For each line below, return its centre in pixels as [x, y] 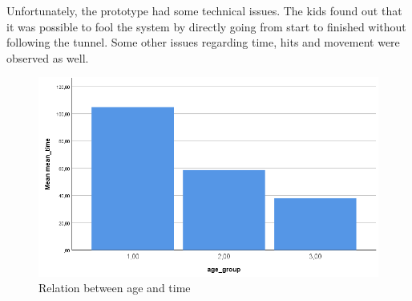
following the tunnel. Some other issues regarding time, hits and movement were [203, 42]
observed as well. [48, 57]
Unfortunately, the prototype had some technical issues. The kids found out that [204, 10]
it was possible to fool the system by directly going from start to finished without [206, 26]
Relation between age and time [115, 288]
